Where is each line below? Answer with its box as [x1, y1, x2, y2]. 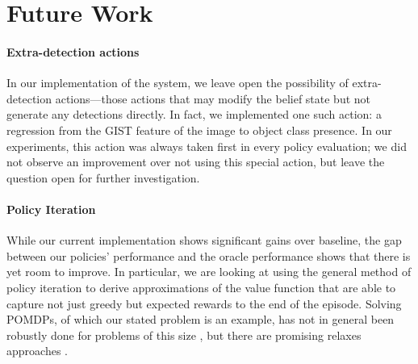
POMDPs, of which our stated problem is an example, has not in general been [6, 311, 395, 328]
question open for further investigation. [6, 169, 200, 186]
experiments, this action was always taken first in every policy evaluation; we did [6, 137, 407, 154]
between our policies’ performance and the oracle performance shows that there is [6, 247, 411, 264]
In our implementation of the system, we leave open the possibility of [6, 74, 349, 91]
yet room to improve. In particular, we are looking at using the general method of [6, 263, 412, 280]
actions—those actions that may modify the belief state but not [55, 90, 371, 107]
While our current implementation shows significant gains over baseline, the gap [6, 232, 402, 249]
